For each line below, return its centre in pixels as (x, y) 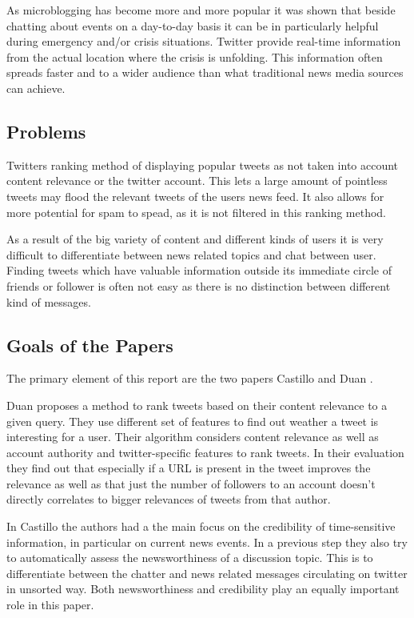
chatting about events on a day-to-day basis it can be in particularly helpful (193, 25)
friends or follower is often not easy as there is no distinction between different (199, 285)
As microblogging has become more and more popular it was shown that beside (201, 10)
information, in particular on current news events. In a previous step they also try (207, 542)
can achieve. (36, 88)
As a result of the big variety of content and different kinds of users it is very (195, 239)
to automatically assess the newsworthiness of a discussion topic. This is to (190, 558)
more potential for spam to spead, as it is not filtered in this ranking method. (197, 212)
